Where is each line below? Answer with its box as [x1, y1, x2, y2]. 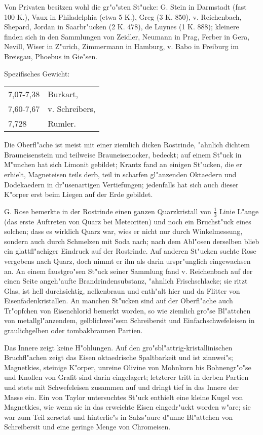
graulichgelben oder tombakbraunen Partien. [4, 325, 143, 336]
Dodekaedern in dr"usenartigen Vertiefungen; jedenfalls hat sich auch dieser [4, 179, 239, 189]
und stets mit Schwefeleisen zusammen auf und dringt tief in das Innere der [4, 382, 239, 392]
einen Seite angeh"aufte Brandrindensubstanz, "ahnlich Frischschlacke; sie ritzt [4, 275, 248, 286]
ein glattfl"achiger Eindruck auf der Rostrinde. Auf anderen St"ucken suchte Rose [4, 246, 256, 256]
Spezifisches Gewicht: [4, 68, 70, 78]
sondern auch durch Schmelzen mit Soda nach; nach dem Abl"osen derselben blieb [4, 235, 259, 246]
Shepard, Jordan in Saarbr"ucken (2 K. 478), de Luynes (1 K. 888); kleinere [4, 21, 239, 32]
